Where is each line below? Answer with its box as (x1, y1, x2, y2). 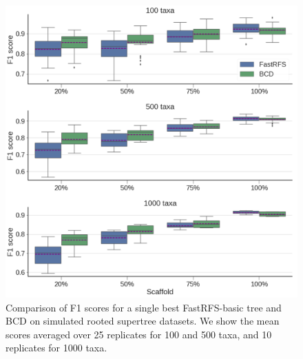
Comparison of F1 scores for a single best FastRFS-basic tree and (6, 300, 282, 314)
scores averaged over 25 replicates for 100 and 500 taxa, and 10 (6, 327, 272, 341)
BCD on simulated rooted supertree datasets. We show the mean (6, 314, 280, 328)
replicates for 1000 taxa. (6, 340, 107, 355)
